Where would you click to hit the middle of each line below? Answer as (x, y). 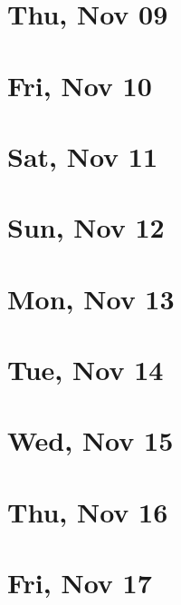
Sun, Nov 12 (86, 227)
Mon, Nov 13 (91, 298)
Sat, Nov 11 (83, 156)
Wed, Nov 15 (90, 440)
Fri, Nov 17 (80, 583)
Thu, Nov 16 (88, 511)
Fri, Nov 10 (80, 85)
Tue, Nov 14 (86, 370)
